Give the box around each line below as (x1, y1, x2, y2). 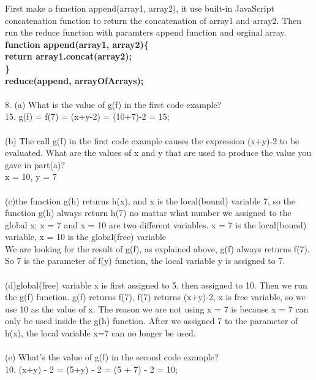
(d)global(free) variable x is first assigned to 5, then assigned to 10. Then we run (5, 278, 307, 291)
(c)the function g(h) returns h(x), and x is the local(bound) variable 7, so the (5, 194, 296, 207)
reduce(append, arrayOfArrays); (5, 74, 144, 87)
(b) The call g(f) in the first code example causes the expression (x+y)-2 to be (5, 134, 299, 147)
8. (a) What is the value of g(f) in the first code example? (5, 98, 222, 111)
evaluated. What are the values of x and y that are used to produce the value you (5, 146, 312, 159)
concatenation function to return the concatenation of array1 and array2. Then (5, 14, 302, 26)
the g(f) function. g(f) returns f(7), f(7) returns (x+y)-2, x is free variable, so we (5, 290, 306, 303)
